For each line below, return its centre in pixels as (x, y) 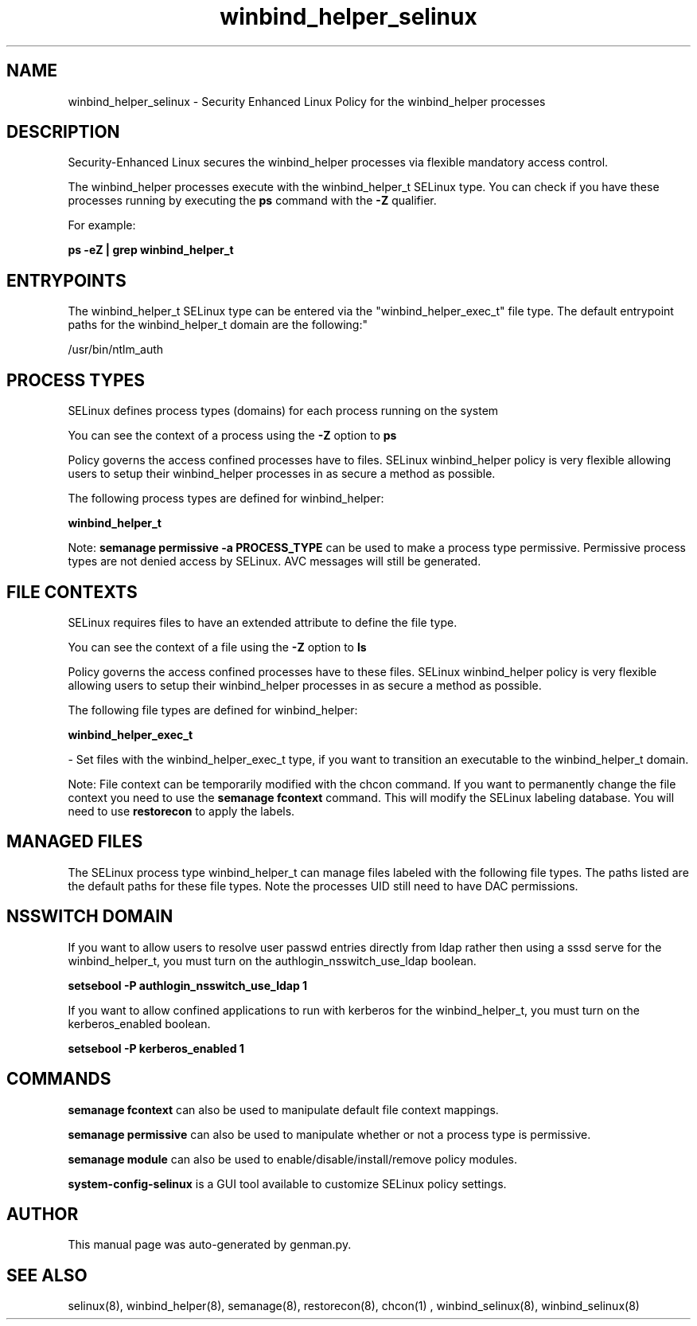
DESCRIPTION (63, 132)
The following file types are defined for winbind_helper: (213, 710)
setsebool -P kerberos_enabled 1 (156, 1048)
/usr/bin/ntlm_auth (116, 350)
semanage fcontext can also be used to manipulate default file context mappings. (283, 1109)
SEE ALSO (47, 1275)
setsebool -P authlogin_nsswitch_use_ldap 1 (188, 985)
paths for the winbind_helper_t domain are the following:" (218, 325)
